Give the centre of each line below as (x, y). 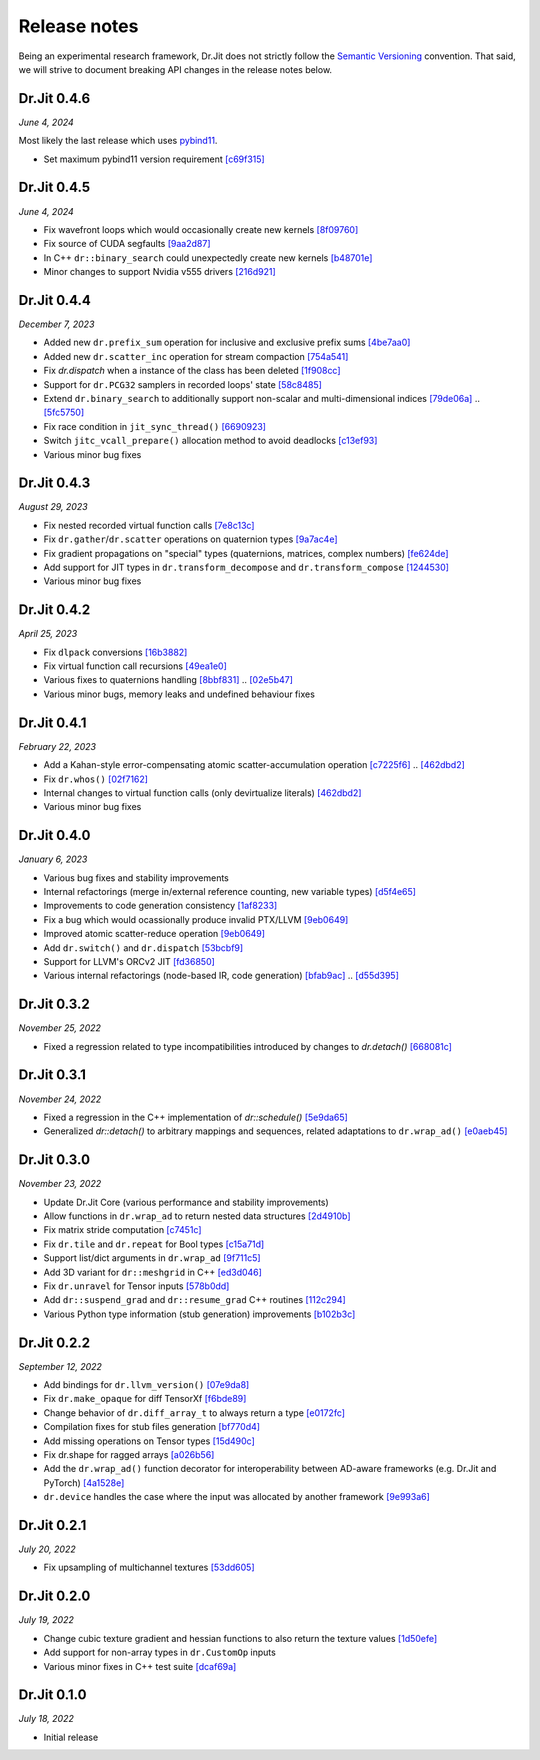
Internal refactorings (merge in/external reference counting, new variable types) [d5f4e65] (230, 891)
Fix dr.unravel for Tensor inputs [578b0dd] (136, 1286)
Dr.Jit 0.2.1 (52, 1525)
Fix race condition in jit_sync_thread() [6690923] (155, 426)
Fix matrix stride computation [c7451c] (122, 1230)
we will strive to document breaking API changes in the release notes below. (175, 69)
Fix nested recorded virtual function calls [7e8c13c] (149, 525)
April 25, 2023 (48, 634)
